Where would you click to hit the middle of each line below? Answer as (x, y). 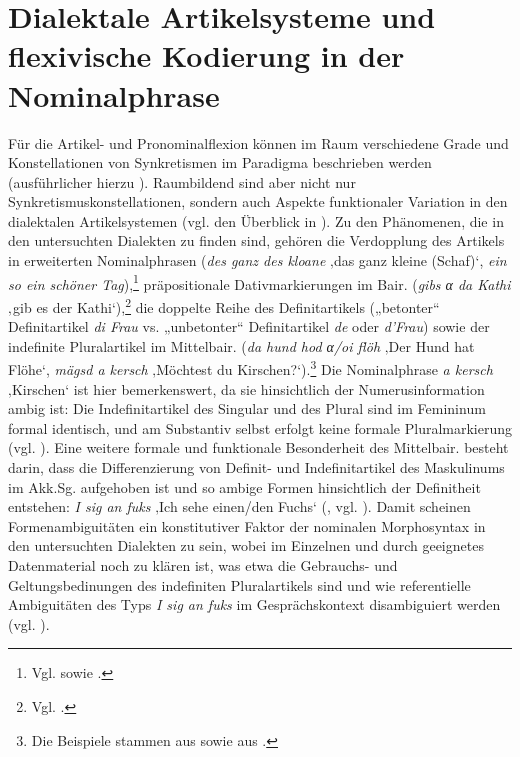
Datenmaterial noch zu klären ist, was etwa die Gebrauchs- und (203, 564)
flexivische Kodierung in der (206, 55)
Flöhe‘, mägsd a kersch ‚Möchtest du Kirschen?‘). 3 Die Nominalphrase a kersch (250, 367)
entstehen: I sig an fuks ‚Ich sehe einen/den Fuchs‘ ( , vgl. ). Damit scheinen (239, 506)
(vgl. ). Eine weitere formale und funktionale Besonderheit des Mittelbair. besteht (258, 447)
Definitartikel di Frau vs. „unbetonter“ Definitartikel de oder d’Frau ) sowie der (249, 326)
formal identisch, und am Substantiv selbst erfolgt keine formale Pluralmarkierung (260, 427)
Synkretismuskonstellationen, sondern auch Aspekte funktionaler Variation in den (258, 201)
